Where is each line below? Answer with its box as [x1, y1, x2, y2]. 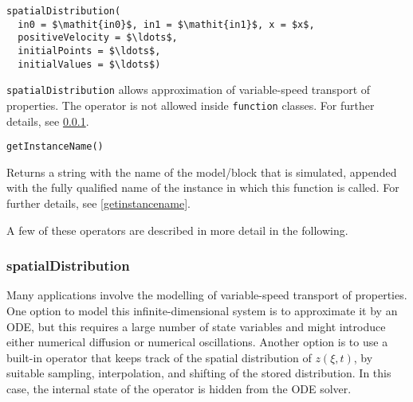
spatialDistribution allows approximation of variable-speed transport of [6, 81, 371, 98]
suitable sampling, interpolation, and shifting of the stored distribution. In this [6, 365, 391, 381]
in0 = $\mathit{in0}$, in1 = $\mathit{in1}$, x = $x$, [18, 18, 315, 30]
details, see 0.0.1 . [6, 112, 89, 129]
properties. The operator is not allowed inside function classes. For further [6, 96, 375, 113]
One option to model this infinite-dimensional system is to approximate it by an [6, 302, 398, 319]
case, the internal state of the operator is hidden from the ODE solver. [6, 381, 352, 396]
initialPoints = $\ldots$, [18, 45, 161, 57]
